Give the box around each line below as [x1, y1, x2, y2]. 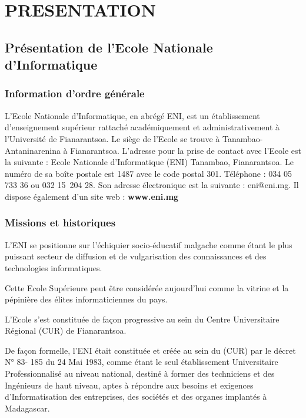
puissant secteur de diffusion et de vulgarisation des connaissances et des [5, 250, 267, 262]
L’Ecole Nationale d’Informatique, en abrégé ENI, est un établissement [5, 109, 260, 121]
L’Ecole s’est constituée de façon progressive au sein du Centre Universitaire [5, 312, 280, 325]
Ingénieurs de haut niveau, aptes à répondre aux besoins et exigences [5, 378, 254, 391]
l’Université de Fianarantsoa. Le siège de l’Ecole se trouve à [5, 132, 220, 144]
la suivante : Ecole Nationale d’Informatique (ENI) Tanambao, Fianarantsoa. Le [5, 156, 294, 168]
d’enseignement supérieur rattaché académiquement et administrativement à [5, 121, 280, 133]
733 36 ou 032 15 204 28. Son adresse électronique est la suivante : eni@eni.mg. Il [5, 179, 299, 191]
